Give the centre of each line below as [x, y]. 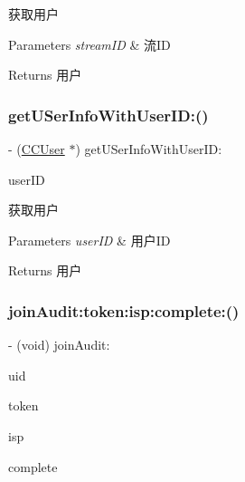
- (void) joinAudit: [59, 345]
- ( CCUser [37, 149]
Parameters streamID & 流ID [90, 44]
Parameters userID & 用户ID [90, 240]
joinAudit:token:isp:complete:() [124, 310]
